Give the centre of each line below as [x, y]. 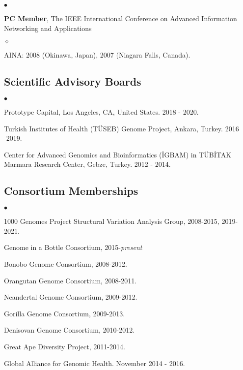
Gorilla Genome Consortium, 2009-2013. [65, 313]
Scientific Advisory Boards [73, 81]
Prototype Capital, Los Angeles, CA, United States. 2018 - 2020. [101, 111]
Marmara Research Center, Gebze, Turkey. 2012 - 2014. [87, 164]
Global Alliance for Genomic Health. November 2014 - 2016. [94, 363]
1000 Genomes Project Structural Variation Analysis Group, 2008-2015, [112, 221]
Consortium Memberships [71, 191]
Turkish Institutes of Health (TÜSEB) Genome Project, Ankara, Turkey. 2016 [121, 128]
